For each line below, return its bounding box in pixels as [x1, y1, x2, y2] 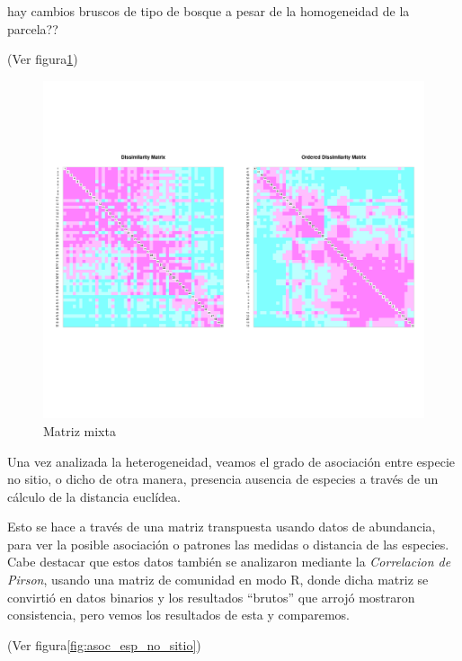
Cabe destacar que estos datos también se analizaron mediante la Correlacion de [7, 552, 451, 571]
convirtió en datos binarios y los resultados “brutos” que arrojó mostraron [7, 587, 415, 606]
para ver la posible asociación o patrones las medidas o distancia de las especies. [7, 534, 449, 553]
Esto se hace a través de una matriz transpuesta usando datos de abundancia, [7, 517, 436, 536]
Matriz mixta [43, 421, 116, 440]
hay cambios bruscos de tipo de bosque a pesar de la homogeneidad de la [7, 2, 410, 20]
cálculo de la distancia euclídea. [7, 487, 181, 505]
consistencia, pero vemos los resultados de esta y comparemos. [7, 605, 350, 624]
